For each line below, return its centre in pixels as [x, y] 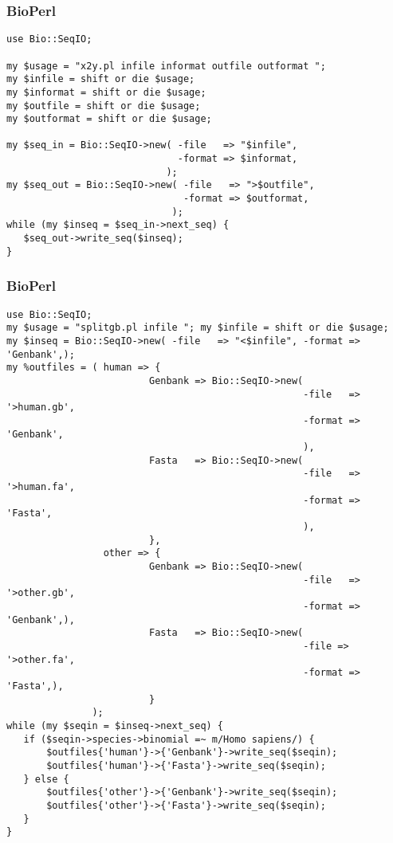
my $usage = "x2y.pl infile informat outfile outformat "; [166, 66]
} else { [46, 779]
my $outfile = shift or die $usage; [104, 106]
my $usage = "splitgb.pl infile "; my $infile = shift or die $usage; [198, 328]
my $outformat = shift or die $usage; [109, 119]
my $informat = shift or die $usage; [106, 92]
